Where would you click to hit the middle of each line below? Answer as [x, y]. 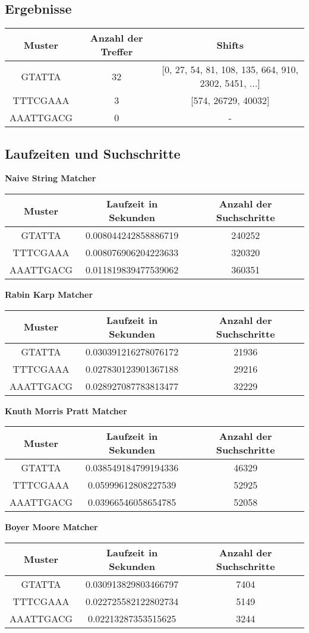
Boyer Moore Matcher [51, 527]
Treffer [117, 52]
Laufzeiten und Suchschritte [93, 153]
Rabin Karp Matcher [49, 294]
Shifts [230, 45]
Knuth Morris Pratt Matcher [66, 410]
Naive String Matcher [51, 178]
